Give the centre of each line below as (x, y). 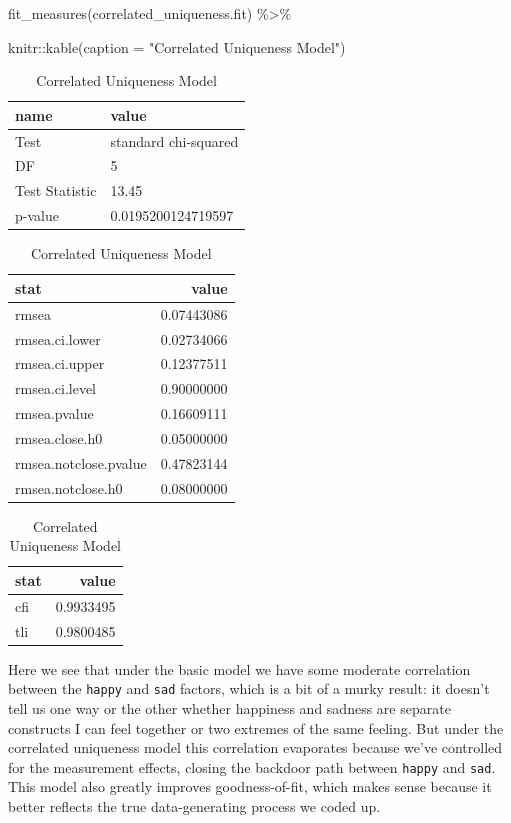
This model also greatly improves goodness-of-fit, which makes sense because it (250, 786)
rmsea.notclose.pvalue (81, 462)
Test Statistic (56, 190)
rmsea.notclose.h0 (69, 487)
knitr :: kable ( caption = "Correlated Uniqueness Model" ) (177, 46)
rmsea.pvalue (54, 413)
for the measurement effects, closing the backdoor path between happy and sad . (252, 766)
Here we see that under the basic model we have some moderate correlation (239, 668)
